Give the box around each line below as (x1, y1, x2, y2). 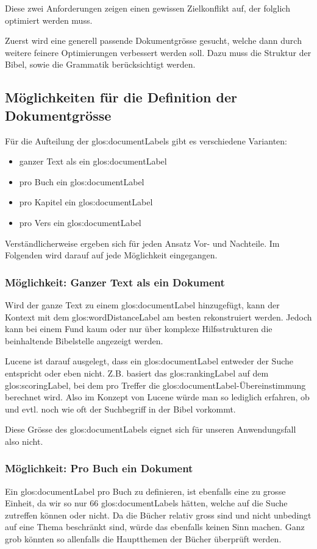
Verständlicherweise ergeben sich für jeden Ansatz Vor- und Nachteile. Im (5, 236, 280, 249)
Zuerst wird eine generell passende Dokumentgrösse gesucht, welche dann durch (5, 34, 302, 47)
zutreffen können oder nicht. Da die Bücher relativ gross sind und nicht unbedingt (5, 508, 312, 521)
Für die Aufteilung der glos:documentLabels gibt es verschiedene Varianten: (5, 134, 287, 147)
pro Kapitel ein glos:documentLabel (19, 196, 153, 208)
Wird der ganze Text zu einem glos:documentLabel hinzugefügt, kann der (5, 298, 280, 311)
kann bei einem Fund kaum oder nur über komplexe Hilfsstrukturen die (5, 322, 272, 335)
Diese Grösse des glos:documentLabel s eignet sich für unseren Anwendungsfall (5, 423, 296, 436)
